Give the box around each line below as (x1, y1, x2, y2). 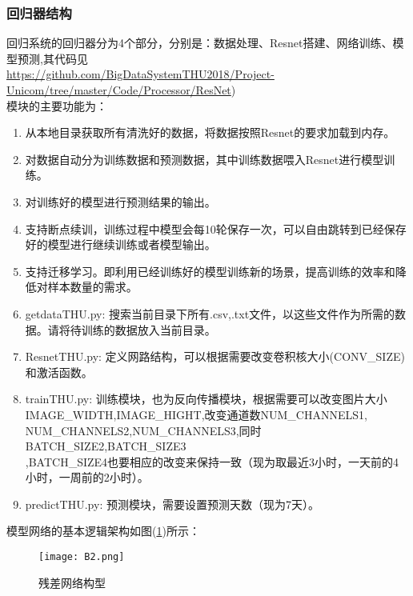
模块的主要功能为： (6, 97, 107, 114)
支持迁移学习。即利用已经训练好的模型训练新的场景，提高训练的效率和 (25, 262, 395, 279)
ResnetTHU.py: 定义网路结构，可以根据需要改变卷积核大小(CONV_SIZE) (25, 348, 405, 365)
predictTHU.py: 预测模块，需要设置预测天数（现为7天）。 (25, 495, 319, 512)
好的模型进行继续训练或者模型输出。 (25, 236, 216, 253)
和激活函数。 (25, 363, 93, 380)
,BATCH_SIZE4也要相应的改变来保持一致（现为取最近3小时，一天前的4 (25, 453, 399, 470)
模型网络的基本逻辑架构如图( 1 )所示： (6, 522, 200, 539)
